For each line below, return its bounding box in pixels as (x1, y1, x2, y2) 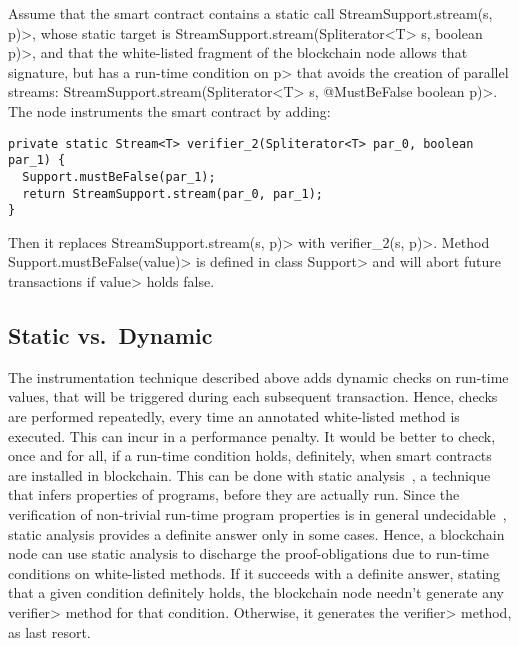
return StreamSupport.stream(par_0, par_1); (22, 186, 323, 201)
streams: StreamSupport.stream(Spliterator (8, 81, 273, 102)
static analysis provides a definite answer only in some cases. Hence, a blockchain (8, 523, 505, 544)
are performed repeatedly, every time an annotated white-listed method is (8, 406, 460, 427)
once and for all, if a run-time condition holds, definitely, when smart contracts (8, 445, 492, 466)
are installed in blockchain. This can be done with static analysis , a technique (8, 464, 491, 485)
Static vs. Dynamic (8, 320, 213, 351)
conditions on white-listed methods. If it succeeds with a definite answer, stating (8, 562, 501, 583)
